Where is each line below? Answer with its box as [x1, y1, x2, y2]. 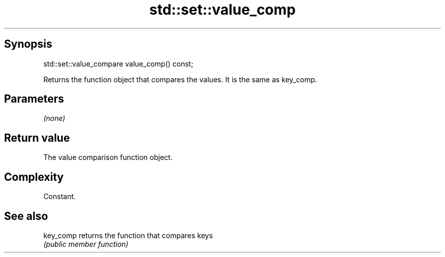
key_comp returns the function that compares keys [43, 231, 213, 240]
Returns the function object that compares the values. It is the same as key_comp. [43, 75, 317, 84]
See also [4, 209, 48, 222]
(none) [43, 114, 66, 123]
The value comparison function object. [43, 153, 173, 162]
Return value [4, 131, 70, 144]
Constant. [43, 192, 76, 201]
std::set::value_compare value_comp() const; [43, 59, 194, 68]
